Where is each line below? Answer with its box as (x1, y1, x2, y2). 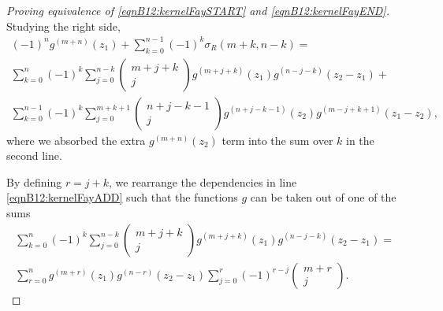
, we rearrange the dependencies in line (109, 173, 297, 190)
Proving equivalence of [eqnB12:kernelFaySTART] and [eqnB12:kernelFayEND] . (6, 2, 389, 18)
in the (346, 131, 374, 148)
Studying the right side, (6, 17, 121, 34)
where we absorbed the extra (6, 131, 146, 148)
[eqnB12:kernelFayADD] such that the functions (6, 189, 238, 205)
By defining (6, 173, 62, 190)
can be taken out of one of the (250, 189, 396, 205)
